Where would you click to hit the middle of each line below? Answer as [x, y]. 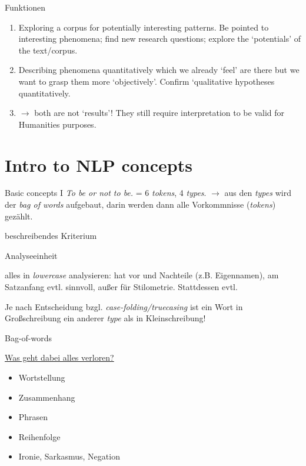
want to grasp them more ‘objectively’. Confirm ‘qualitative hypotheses [147, 81]
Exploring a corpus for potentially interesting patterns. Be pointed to [144, 27]
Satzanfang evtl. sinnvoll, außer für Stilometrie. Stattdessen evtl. [121, 287]
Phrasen [33, 417]
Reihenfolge [39, 436]
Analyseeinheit [31, 255]
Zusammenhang [47, 397]
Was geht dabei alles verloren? [59, 357]
